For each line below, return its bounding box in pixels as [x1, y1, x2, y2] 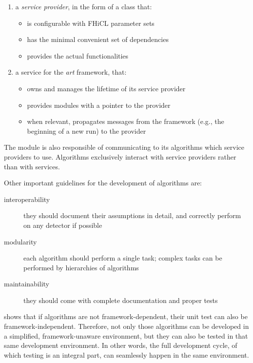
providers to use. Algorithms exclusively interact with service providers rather [4, 151, 236, 161]
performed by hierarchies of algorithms [23, 262, 139, 272]
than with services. [4, 161, 60, 171]
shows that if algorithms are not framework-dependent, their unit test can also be [4, 311, 248, 322]
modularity [4, 236, 37, 246]
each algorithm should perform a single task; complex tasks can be [23, 253, 222, 263]
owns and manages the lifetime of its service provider [27, 83, 186, 93]
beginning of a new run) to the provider [27, 125, 146, 136]
